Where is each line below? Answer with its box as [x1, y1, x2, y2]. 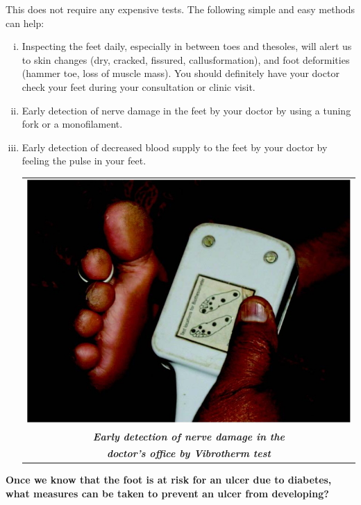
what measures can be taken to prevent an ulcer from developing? [6, 486, 329, 501]
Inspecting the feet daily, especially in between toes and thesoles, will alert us [22, 39, 352, 53]
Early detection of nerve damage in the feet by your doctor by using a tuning [22, 103, 351, 117]
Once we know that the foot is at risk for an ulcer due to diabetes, [6, 472, 332, 487]
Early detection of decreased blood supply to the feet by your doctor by [22, 139, 328, 154]
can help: [6, 15, 44, 30]
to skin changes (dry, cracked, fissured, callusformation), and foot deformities [22, 52, 350, 67]
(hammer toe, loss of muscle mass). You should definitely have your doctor [22, 66, 339, 80]
